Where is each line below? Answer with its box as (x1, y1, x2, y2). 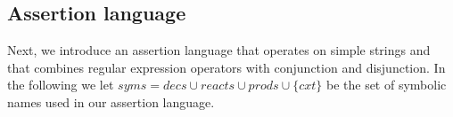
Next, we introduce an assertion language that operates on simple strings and (7, 41, 431, 59)
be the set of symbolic (325, 75, 447, 94)
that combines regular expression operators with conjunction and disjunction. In (7, 58, 446, 76)
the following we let (7, 75, 114, 94)
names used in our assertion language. (7, 92, 215, 111)
